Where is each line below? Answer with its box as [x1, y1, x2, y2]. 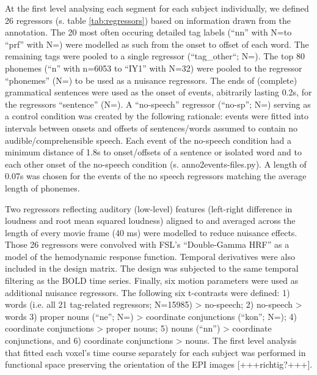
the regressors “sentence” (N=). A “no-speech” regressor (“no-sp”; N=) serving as [5, 97, 311, 110]
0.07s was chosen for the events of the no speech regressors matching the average [5, 169, 307, 182]
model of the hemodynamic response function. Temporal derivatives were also [5, 250, 295, 262]
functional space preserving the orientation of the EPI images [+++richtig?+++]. [5, 358, 313, 371]
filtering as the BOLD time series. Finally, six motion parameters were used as [5, 274, 299, 287]
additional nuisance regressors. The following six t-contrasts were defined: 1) [5, 286, 290, 299]
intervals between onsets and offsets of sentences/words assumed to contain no [5, 121, 298, 134]
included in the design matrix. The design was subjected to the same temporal [5, 262, 299, 275]
